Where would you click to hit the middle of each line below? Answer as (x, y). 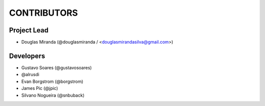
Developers (27, 56)
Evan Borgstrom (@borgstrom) (52, 81)
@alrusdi (30, 75)
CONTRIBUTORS (43, 13)
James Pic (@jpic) (40, 88)
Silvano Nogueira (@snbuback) (53, 95)
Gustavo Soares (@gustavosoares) (56, 67)
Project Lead (29, 30)
